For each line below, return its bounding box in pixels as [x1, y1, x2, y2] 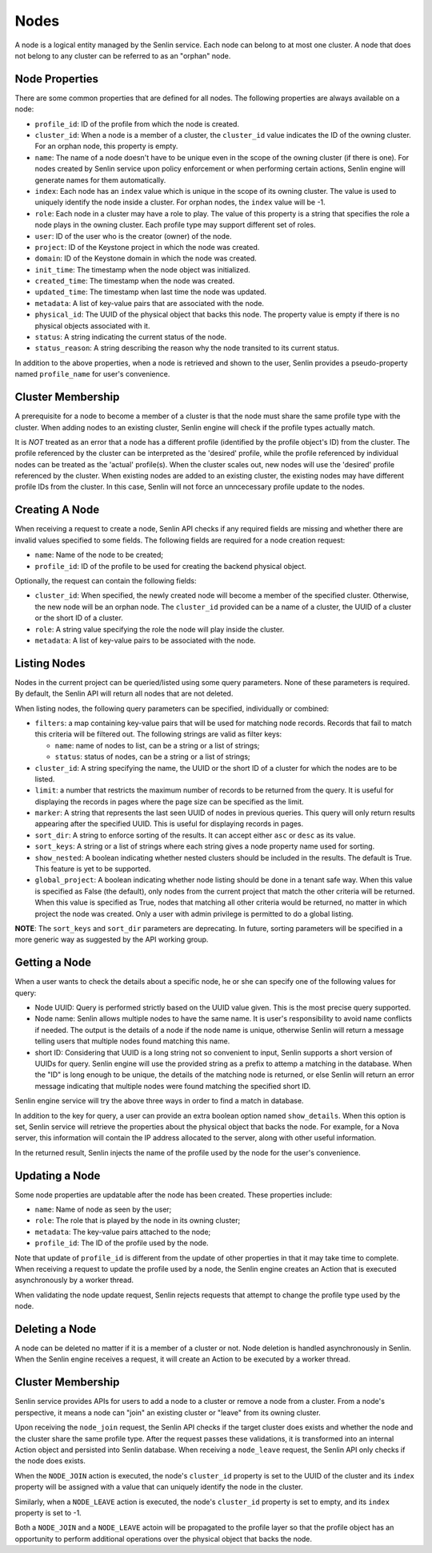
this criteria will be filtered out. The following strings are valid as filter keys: [34, 729, 282, 739]
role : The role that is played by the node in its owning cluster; [34, 1216, 241, 1225]
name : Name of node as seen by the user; [34, 1204, 172, 1214]
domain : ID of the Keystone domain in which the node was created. [34, 253, 258, 264]
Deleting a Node [14, 1322, 97, 1336]
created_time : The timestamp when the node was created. [34, 276, 235, 286]
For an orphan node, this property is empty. [34, 141, 178, 151]
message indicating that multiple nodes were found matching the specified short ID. [34, 1081, 311, 1091]
